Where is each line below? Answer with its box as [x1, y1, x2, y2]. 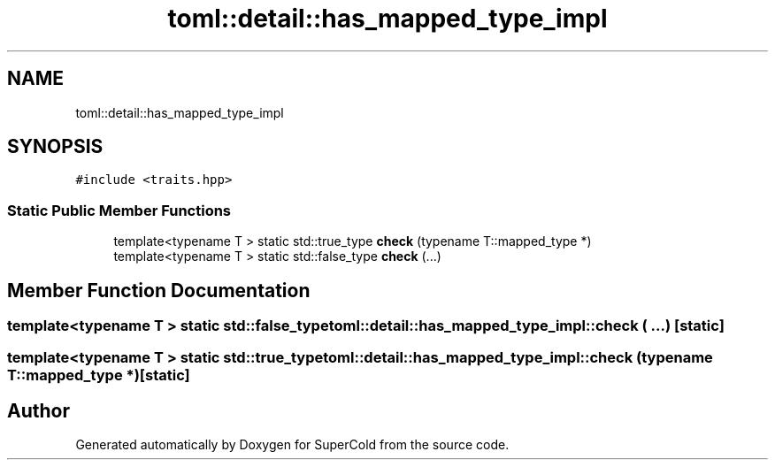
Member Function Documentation [7, 279, 311, 302]
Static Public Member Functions [7, 201, 232, 219]
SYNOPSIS [7, 135, 104, 158]
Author [7, 399, 70, 422]
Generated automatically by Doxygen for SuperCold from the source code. [75, 437, 510, 453]
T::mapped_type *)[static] [7, 366, 190, 385]
